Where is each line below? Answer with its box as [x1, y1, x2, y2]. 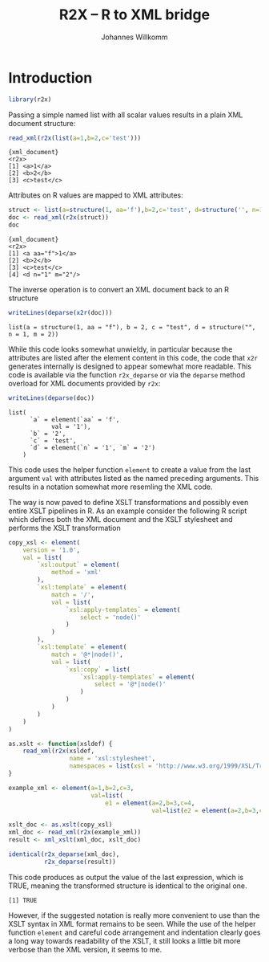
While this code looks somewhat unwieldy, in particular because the [8, 344, 233, 354]
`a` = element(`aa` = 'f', [29, 415, 120, 423]
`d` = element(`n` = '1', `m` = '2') [29, 443, 156, 451]
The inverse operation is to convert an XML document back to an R [8, 285, 230, 295]
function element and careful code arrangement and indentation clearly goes [8, 927, 262, 937]
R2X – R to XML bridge [58, 6, 211, 24]
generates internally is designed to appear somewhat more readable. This [8, 361, 252, 371]
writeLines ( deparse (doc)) [8, 393, 94, 402]
